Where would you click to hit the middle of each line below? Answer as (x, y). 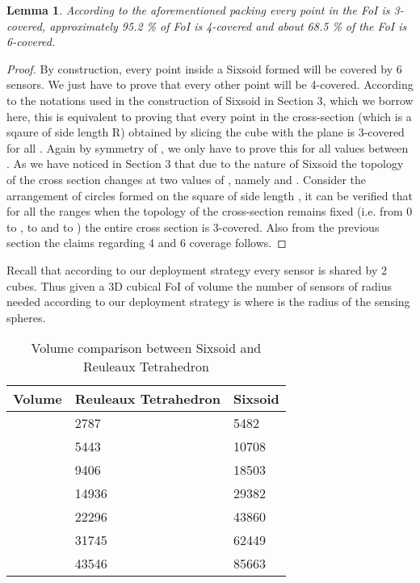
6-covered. (31, 42)
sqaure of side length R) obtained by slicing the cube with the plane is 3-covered (206, 132)
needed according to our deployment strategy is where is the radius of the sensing (208, 302)
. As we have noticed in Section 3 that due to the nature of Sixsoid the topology (205, 164)
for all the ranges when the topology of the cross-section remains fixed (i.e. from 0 (210, 211)
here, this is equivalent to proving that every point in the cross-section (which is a (209, 116)
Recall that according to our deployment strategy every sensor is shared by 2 (197, 269)
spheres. (26, 317)
